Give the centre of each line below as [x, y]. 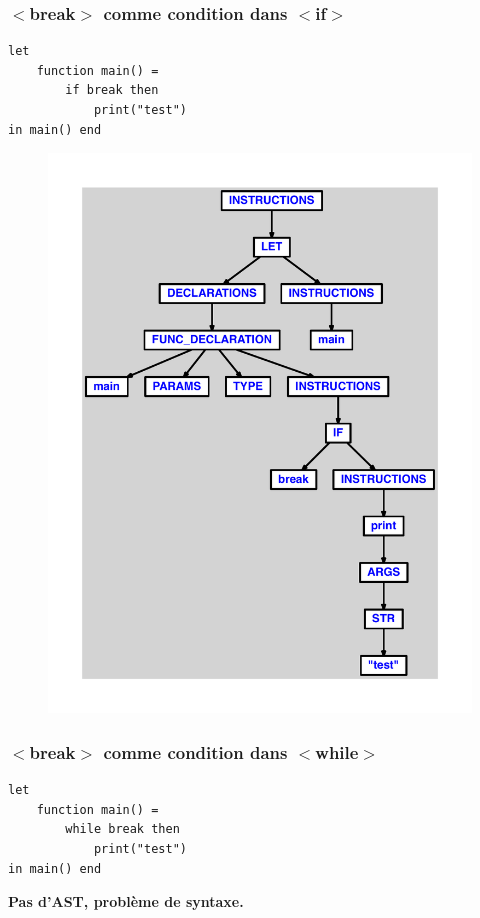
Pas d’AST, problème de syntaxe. [126, 901]
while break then [122, 829]
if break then [112, 90]
